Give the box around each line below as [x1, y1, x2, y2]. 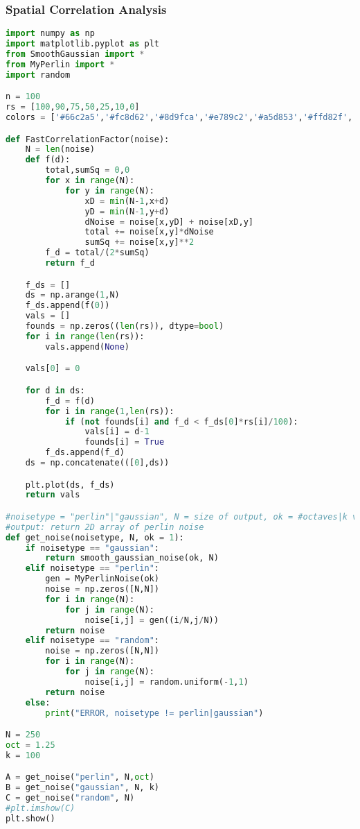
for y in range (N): [64, 185, 154, 196]
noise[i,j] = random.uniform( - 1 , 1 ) [84, 676, 249, 687]
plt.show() [6, 813, 55, 823]
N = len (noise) [25, 144, 95, 155]
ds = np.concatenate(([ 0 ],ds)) [25, 458, 170, 468]
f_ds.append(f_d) [45, 447, 125, 458]
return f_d [45, 258, 95, 268]
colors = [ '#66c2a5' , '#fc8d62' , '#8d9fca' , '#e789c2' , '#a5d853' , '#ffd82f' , [6, 112, 353, 122]
